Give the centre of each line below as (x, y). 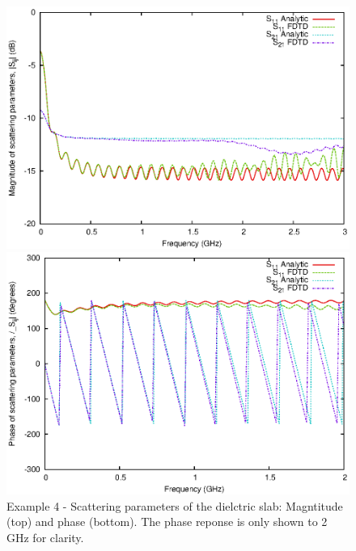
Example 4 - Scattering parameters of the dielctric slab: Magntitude (175, 505)
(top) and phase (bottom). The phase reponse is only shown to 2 (167, 522)
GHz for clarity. (45, 537)
